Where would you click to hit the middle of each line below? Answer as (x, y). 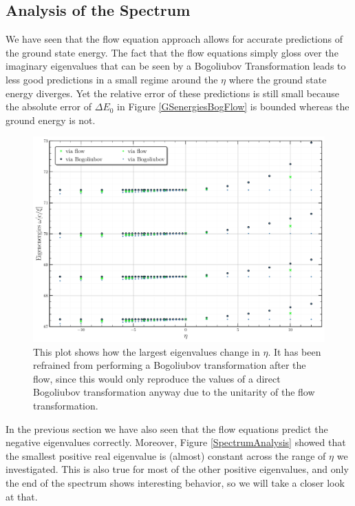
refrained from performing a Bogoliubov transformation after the (170, 365)
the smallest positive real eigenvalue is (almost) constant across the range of (166, 455)
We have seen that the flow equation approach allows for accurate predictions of (174, 39)
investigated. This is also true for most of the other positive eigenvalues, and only (177, 469)
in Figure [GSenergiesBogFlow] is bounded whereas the (233, 107)
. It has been (294, 351)
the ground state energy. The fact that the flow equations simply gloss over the (172, 52)
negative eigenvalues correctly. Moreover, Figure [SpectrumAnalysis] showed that (176, 442)
